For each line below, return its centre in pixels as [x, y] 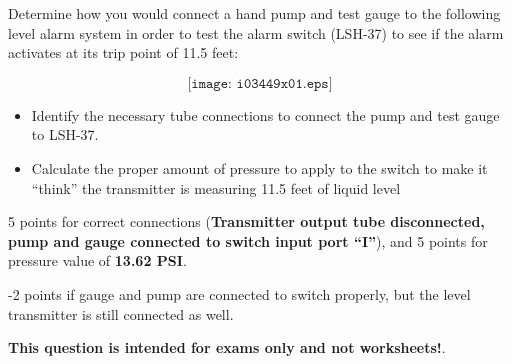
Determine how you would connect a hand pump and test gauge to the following [254, 13]
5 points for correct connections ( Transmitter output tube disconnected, [246, 221]
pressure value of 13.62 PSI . [97, 260]
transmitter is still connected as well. [121, 313]
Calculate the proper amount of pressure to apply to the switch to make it [259, 167]
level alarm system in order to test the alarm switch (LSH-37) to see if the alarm [256, 32]
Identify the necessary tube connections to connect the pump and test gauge [265, 114]
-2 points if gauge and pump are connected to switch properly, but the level [239, 293]
